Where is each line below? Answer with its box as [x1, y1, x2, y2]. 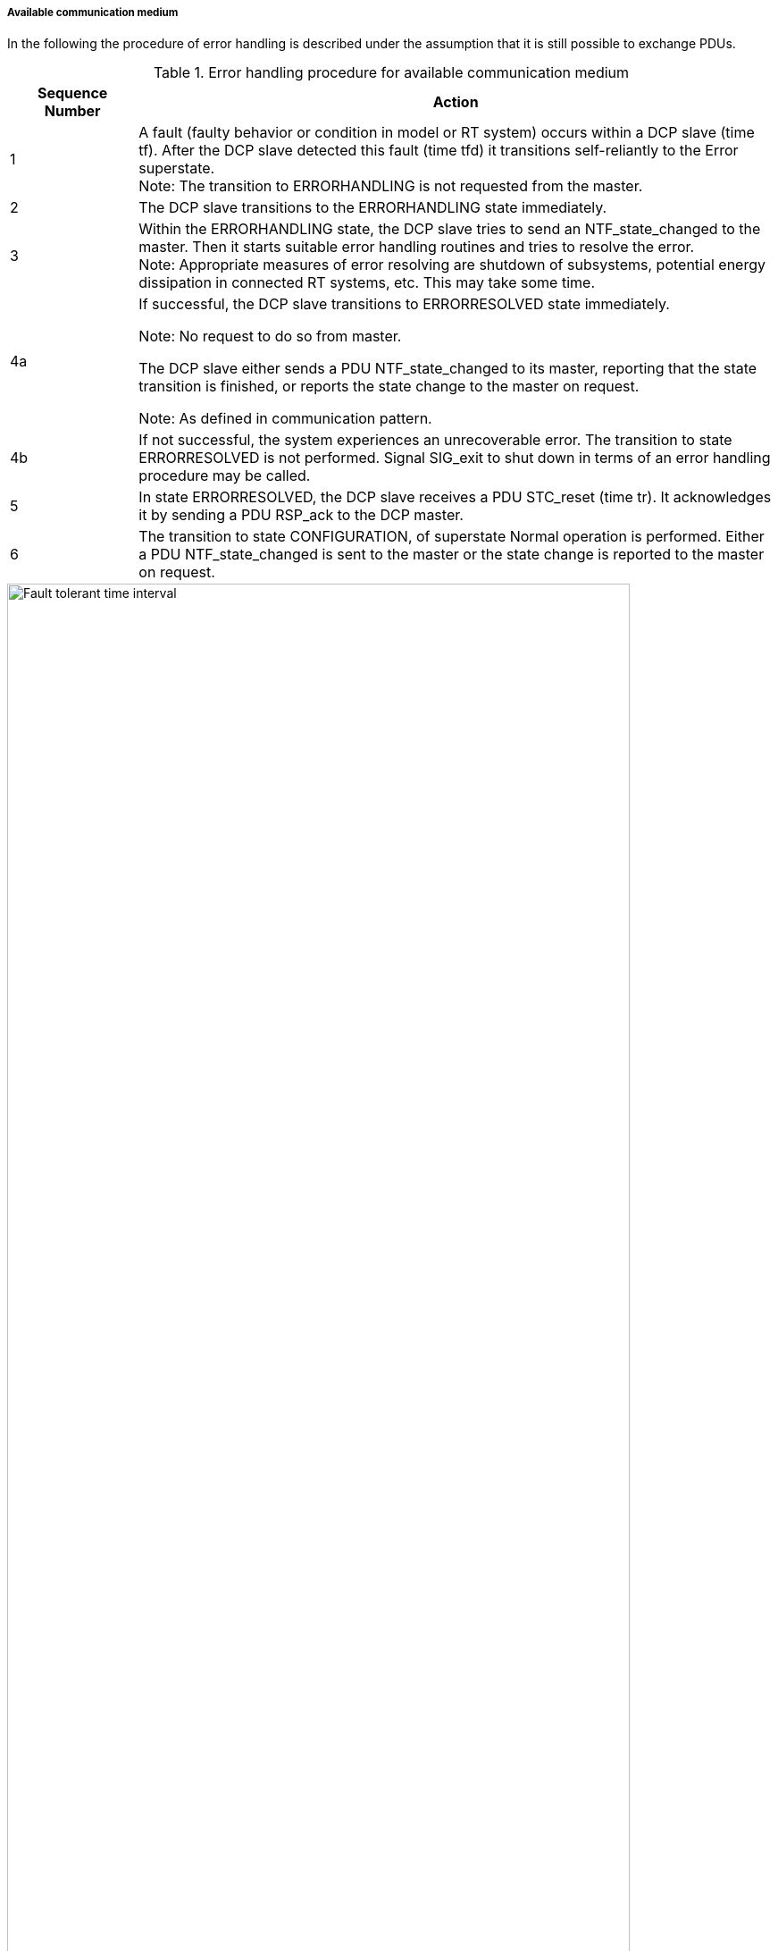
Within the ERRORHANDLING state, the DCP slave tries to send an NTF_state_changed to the [138, 220, 761, 239]
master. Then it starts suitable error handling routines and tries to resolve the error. [138, 238, 695, 256]
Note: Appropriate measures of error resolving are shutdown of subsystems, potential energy [138, 256, 765, 274]
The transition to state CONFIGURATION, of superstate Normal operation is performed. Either [138, 527, 765, 546]
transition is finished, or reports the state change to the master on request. [138, 377, 640, 396]
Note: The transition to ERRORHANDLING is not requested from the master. [138, 177, 643, 196]
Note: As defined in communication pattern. [138, 409, 432, 428]
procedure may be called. [138, 467, 311, 485]
